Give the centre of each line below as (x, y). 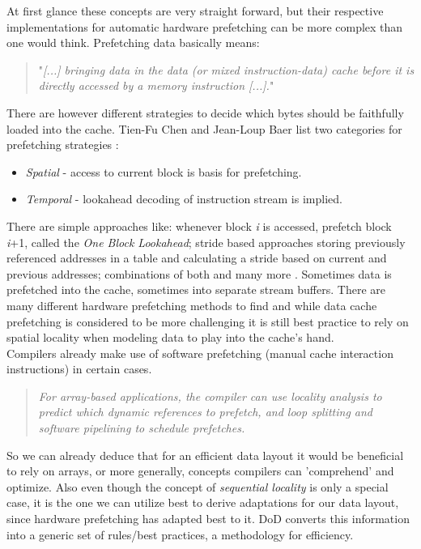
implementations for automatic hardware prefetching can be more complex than (205, 26)
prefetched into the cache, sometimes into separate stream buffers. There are (196, 289)
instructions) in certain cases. (79, 369)
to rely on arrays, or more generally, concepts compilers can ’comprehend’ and (200, 471)
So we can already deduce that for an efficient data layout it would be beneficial (205, 455)
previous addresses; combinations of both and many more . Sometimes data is (199, 273)
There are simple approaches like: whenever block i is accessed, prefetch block (199, 226)
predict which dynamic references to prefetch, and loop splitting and (206, 412)
